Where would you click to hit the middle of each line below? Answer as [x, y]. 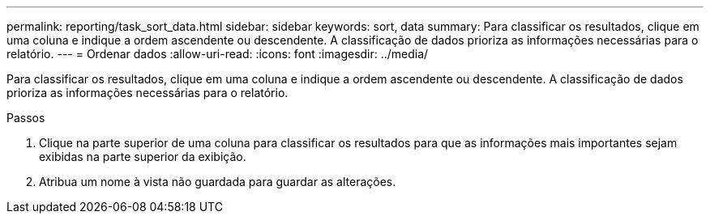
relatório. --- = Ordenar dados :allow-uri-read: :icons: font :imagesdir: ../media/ [218, 54]
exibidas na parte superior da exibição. [143, 157]
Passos [26, 118]
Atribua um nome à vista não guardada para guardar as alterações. [218, 182]
